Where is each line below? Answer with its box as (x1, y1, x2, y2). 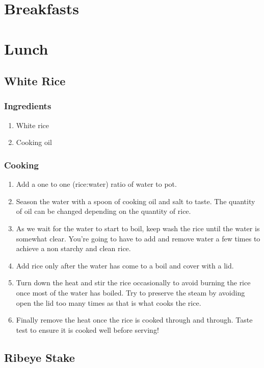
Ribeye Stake (4, 349, 75, 365)
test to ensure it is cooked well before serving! (16, 324, 159, 335)
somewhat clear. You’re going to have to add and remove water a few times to (16, 233, 260, 243)
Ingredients (4, 100, 51, 112)
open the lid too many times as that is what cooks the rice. (16, 297, 201, 308)
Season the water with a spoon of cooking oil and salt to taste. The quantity (16, 195, 255, 206)
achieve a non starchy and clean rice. (16, 243, 131, 254)
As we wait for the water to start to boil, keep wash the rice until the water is (16, 223, 260, 233)
